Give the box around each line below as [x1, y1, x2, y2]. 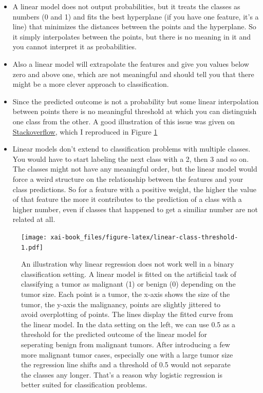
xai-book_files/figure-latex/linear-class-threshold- [50, 233, 238, 241]
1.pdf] [21, 244, 43, 251]
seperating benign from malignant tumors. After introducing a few [21, 339, 230, 349]
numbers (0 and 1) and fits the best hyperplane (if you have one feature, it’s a [12, 11, 259, 22]
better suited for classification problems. [21, 379, 147, 390]
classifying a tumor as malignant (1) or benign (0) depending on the [21, 278, 236, 289]
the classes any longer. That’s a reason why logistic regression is [21, 369, 223, 380]
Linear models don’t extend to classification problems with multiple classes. [12, 143, 251, 154]
